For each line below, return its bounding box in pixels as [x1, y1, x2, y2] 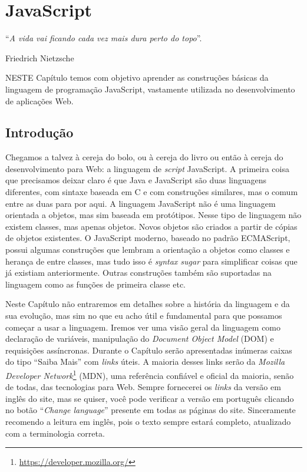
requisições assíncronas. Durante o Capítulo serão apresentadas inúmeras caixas [5, 344, 292, 356]
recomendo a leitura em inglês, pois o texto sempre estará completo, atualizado [5, 415, 291, 428]
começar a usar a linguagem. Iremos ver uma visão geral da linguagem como [5, 321, 281, 333]
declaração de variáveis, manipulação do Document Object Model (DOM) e [5, 332, 274, 345]
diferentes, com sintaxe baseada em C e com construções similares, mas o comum [5, 186, 298, 198]
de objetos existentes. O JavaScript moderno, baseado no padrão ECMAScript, [5, 232, 291, 244]
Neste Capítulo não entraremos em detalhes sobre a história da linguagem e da [5, 298, 290, 310]
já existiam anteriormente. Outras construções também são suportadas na [5, 266, 272, 279]
